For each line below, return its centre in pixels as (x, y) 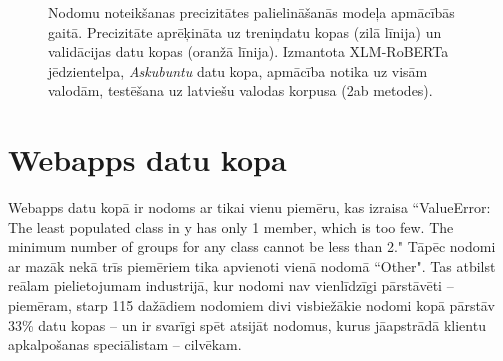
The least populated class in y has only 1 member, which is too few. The (231, 226)
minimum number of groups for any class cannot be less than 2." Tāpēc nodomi (252, 246)
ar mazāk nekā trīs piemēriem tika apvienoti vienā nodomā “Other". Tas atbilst (252, 265)
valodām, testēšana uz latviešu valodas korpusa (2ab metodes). (240, 90)
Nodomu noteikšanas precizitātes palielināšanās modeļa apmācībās (251, 12)
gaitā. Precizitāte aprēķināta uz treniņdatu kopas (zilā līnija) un (245, 31)
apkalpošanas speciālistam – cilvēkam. (125, 344)
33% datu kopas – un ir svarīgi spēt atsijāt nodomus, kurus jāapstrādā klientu (247, 324)
